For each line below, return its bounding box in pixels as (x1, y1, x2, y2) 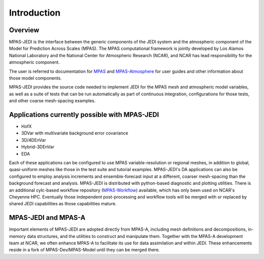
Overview (9, 26, 40, 34)
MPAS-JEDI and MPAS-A (9, 214, 86, 222)
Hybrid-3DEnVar (21, 144, 55, 150)
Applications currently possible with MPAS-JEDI (9, 110, 159, 119)
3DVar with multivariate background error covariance (21, 130, 129, 136)
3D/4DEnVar (21, 137, 46, 143)
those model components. (9, 75, 62, 81)
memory (9, 233, 26, 239)
